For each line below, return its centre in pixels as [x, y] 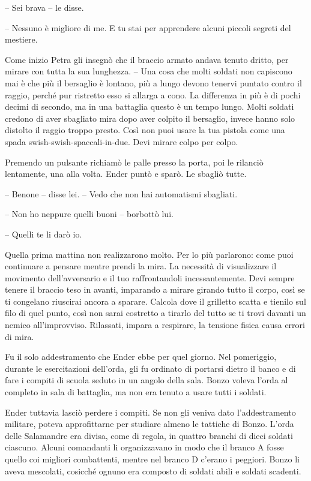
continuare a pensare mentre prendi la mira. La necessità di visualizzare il [141, 266]
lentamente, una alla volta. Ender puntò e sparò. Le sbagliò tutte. [126, 174]
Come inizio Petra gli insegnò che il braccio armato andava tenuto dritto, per [147, 59]
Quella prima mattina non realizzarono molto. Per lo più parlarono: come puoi [149, 254]
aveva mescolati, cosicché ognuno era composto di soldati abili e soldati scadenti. [153, 471]
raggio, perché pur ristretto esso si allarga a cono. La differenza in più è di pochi [153, 94]
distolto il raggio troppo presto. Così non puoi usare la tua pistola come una [145, 130]
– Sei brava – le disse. [44, 7]
